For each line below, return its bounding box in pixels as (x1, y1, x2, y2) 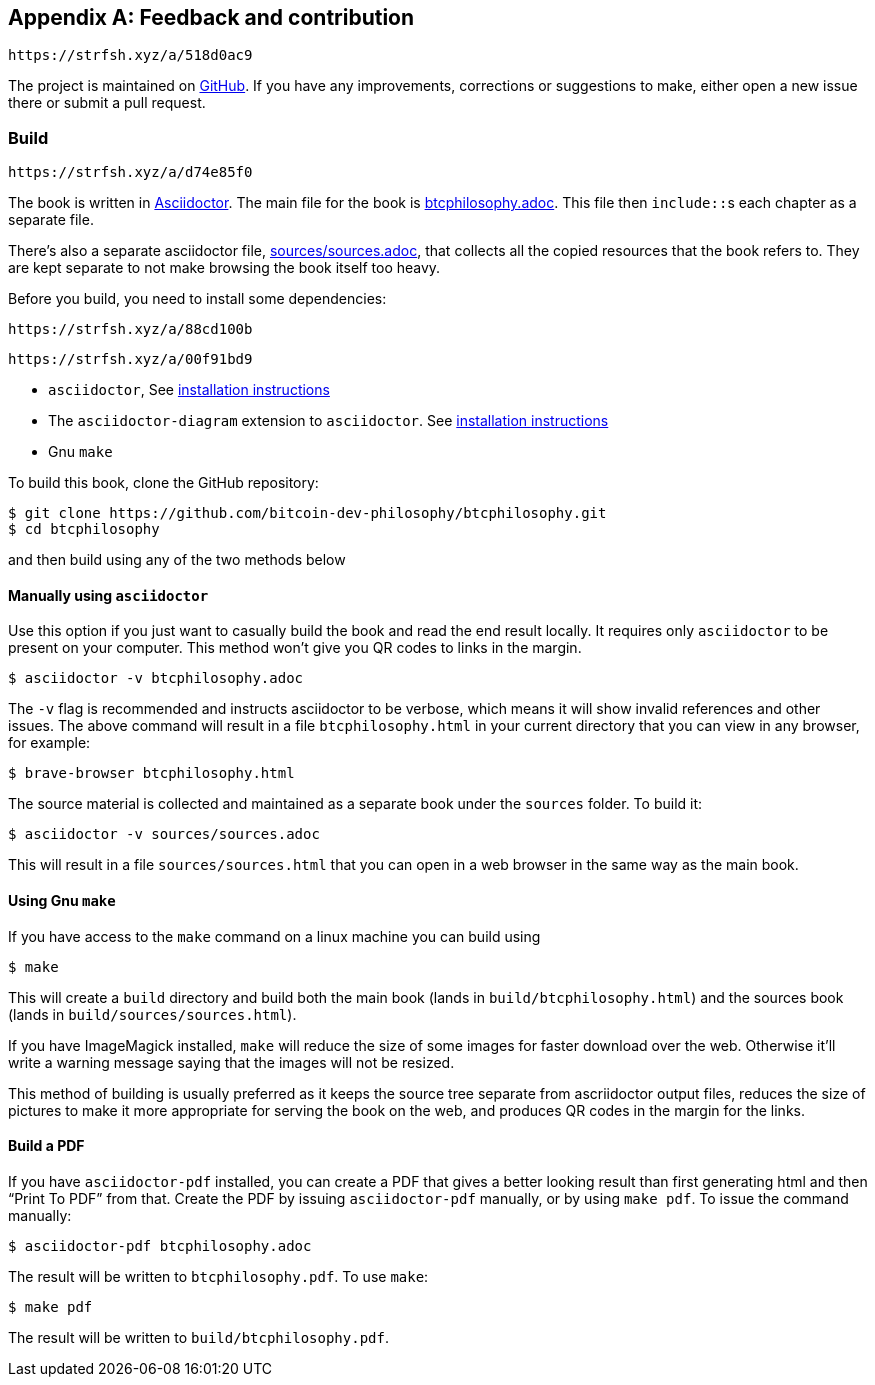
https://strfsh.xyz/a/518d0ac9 (8, 47, 253, 64)
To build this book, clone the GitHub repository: (8, 474, 319, 492)
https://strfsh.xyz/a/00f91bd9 (8, 351, 253, 368)
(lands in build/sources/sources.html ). (8, 1005, 297, 1023)
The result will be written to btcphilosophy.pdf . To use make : (8, 1267, 429, 1285)
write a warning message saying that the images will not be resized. (8, 1053, 455, 1071)
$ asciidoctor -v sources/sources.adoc (8, 826, 320, 843)
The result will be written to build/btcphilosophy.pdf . (8, 1328, 389, 1346)
